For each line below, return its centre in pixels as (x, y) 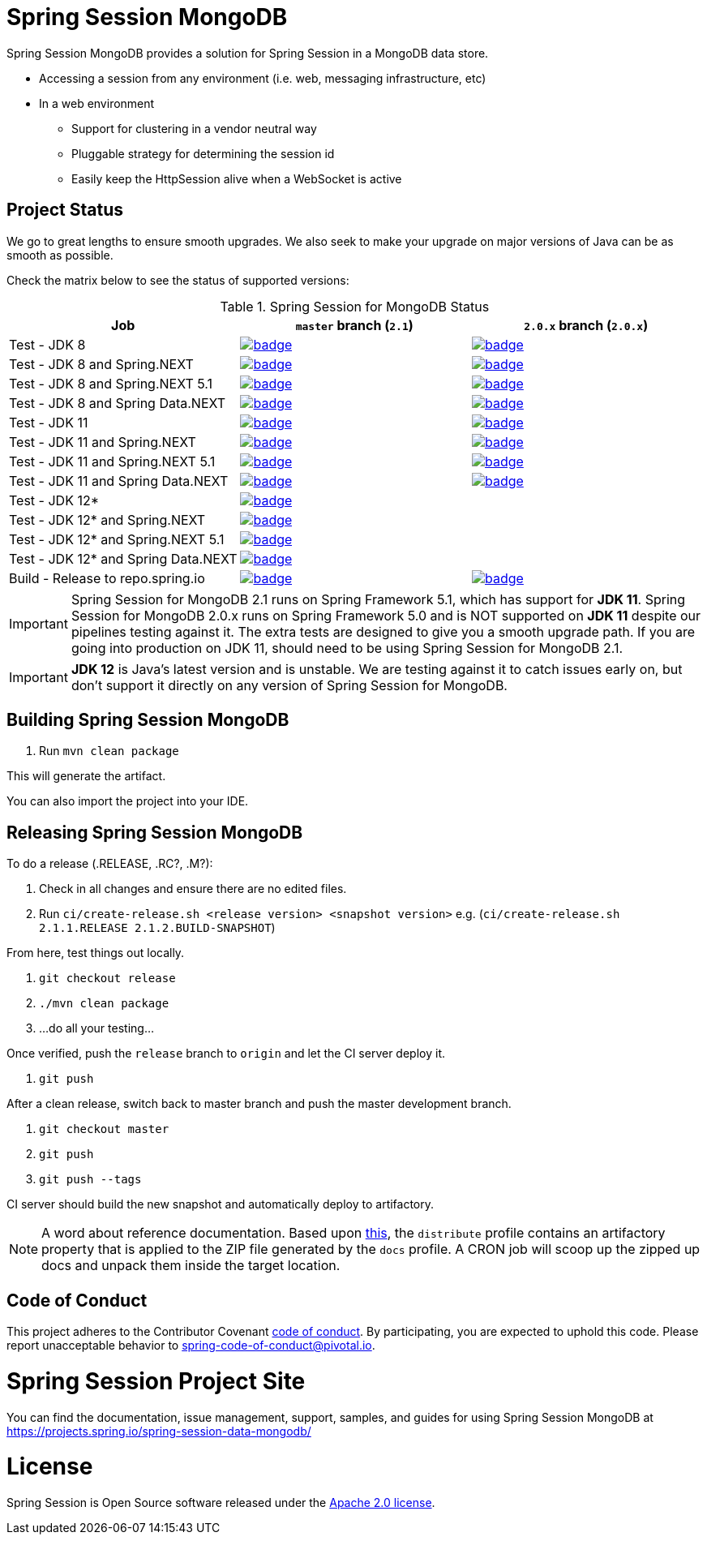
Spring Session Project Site (156, 1381)
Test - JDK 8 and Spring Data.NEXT (118, 403)
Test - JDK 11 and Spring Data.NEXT (119, 481)
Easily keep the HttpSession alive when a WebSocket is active (237, 178)
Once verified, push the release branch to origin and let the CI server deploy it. (226, 1054)
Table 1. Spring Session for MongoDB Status (355, 306)
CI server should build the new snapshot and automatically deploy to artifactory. (221, 1204)
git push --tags (90, 1180)
